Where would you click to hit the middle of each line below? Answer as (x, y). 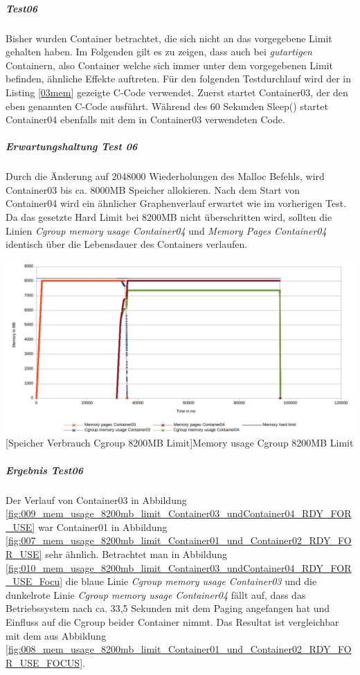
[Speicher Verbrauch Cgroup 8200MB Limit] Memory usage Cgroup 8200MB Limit (180, 443)
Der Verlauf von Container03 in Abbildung (96, 499)
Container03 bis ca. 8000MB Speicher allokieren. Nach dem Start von (153, 189)
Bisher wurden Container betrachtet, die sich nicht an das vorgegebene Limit (169, 38)
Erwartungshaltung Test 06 (72, 146)
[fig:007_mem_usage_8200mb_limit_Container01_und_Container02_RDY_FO (179, 540)
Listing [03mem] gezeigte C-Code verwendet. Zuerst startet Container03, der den (177, 92)
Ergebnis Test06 (44, 470)
